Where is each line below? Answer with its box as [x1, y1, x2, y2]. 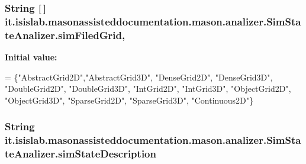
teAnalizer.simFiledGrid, [5, 27, 125, 42]
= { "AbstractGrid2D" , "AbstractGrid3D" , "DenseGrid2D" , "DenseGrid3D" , [5, 70, 273, 83]
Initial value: [5, 51, 57, 63]
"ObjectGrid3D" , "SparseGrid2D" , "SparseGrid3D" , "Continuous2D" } [5, 94, 253, 106]
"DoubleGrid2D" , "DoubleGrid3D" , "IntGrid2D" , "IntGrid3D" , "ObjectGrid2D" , [5, 82, 291, 95]
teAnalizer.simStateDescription [5, 146, 156, 161]
